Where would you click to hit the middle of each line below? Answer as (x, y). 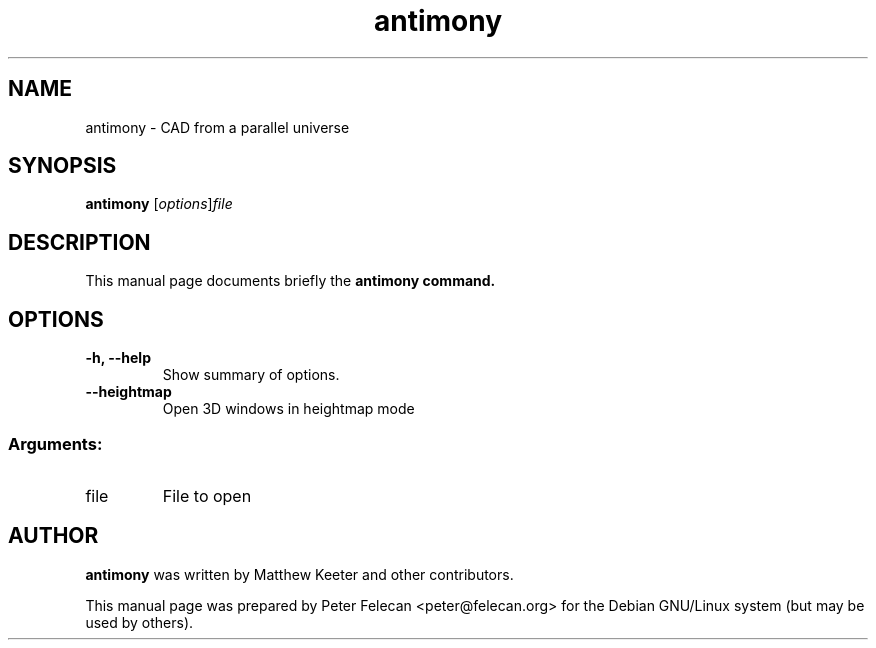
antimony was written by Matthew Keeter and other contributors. (299, 574)
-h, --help (118, 358)
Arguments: (55, 443)
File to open (207, 495)
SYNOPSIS (62, 166)
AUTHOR (53, 536)
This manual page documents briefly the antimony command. (290, 281)
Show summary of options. (251, 375)
